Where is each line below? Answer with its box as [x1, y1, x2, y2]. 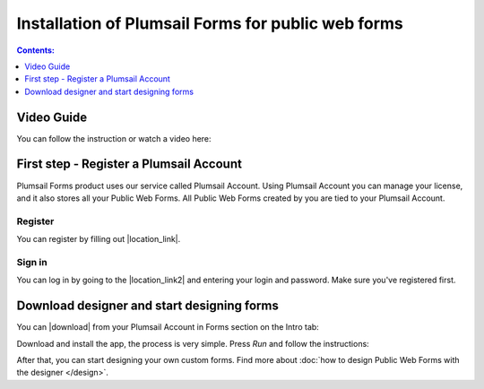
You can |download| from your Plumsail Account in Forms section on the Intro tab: [16, 322, 320, 333]
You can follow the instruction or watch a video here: [16, 133, 212, 143]
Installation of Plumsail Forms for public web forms [16, 13, 403, 33]
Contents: [16, 45, 56, 56]
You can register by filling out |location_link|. [16, 234, 181, 245]
